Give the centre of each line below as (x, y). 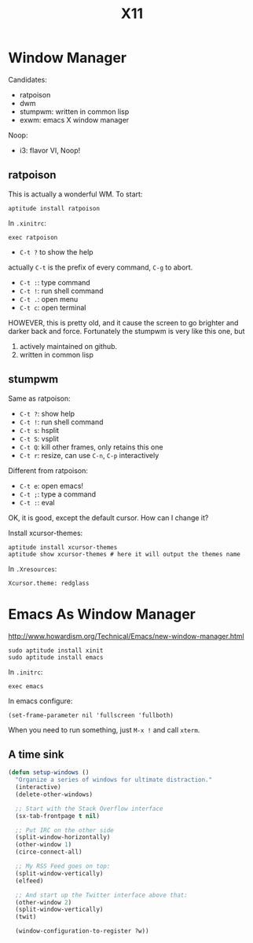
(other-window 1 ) (44, 845)
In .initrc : (26, 672)
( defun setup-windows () (49, 772)
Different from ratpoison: (48, 470)
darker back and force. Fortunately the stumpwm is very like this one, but (126, 331)
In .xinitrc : (27, 223)
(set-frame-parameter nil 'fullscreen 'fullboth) (91, 715)
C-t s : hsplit (39, 430)
